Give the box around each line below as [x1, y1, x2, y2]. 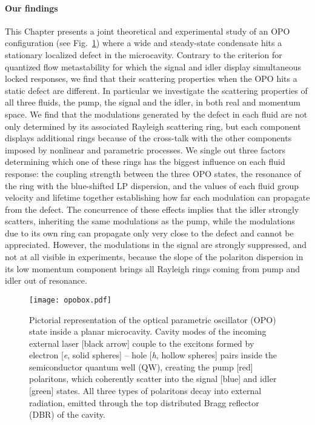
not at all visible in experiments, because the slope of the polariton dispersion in [5, 250, 303, 263]
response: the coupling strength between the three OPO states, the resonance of [5, 167, 301, 179]
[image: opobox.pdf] [29, 295, 112, 304]
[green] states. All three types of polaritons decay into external [29, 384, 262, 397]
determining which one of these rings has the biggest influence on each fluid [5, 155, 285, 168]
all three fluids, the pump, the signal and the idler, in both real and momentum [5, 96, 300, 109]
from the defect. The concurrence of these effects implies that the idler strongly [5, 202, 299, 215]
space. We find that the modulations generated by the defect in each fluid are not [5, 107, 308, 120]
